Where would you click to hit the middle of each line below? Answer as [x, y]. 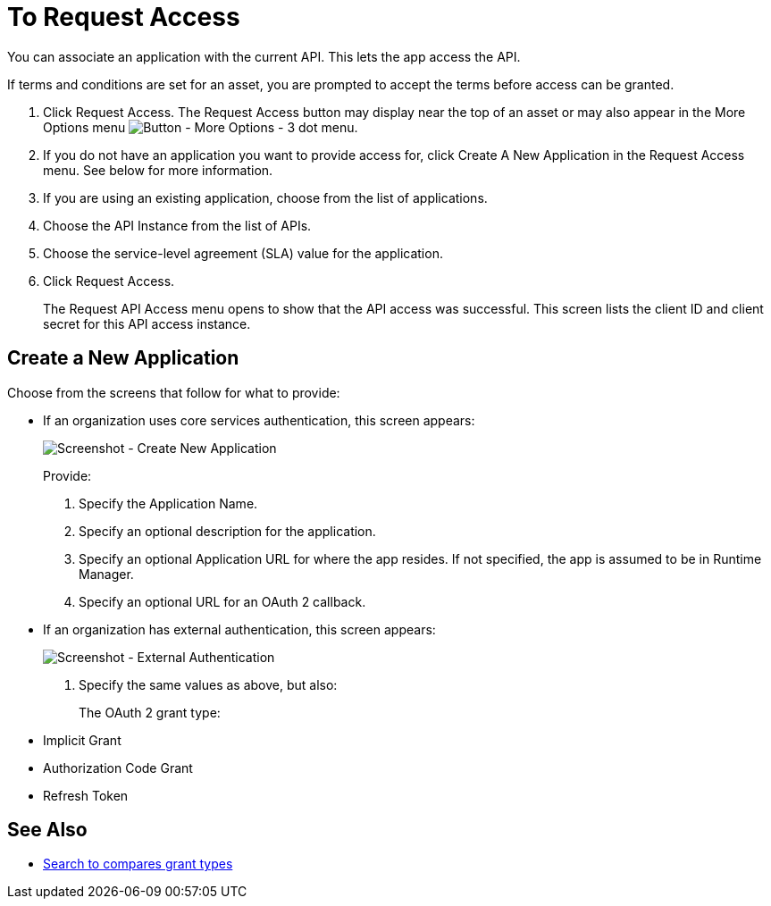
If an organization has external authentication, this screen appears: [239, 629]
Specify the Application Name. [168, 503]
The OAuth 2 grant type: [150, 712]
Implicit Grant [82, 740]
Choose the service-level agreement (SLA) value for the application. [243, 253]
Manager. [106, 574]
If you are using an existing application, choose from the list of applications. [265, 197]
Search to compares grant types [138, 864]
